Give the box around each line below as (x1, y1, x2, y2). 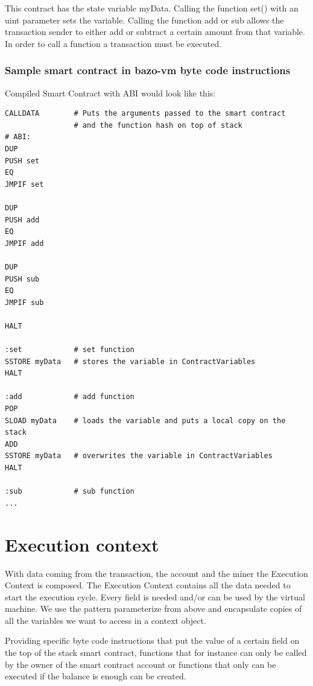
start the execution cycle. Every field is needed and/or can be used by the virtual (5, 590, 305, 603)
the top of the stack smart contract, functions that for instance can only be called (5, 646, 307, 659)
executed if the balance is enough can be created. (5, 670, 186, 682)
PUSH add (5, 215, 40, 224)
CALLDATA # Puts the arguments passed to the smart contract (5, 109, 286, 118)
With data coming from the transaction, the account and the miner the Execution (5, 567, 308, 579)
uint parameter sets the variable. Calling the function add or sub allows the (5, 13, 284, 26)
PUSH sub (5, 274, 40, 283)
